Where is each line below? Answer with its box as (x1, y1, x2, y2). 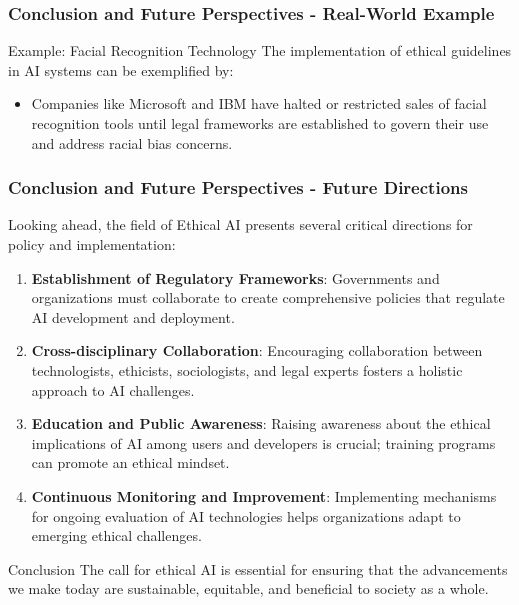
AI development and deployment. (31, 306, 235, 327)
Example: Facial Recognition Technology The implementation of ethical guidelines (8, 40, 512, 61)
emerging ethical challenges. (31, 525, 202, 546)
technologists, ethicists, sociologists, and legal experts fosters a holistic (31, 359, 463, 380)
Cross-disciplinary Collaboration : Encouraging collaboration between (31, 340, 483, 361)
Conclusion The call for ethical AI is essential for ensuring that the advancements (8, 558, 508, 579)
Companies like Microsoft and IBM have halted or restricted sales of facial (31, 93, 487, 114)
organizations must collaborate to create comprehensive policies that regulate (31, 287, 505, 308)
